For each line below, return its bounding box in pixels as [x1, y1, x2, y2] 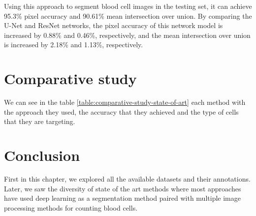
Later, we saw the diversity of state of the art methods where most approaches [4, 183, 241, 193]
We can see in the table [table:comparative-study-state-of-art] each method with [4, 97, 246, 107]
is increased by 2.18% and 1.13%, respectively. [4, 39, 143, 50]
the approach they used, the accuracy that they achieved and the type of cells [4, 106, 239, 117]
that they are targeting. [4, 116, 75, 126]
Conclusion [4, 145, 80, 165]
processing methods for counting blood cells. [4, 202, 138, 213]
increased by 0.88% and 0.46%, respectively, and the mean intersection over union [4, 30, 251, 40]
